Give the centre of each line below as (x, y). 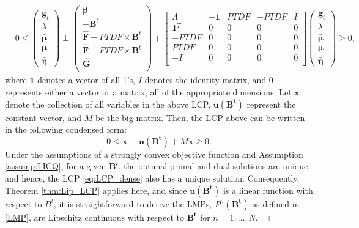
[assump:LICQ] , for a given (56, 166)
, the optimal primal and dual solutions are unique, (214, 166)
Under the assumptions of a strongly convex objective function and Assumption (154, 154)
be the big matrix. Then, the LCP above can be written (200, 117)
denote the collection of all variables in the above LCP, (108, 104)
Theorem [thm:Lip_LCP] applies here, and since (96, 190)
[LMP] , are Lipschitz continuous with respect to (94, 217)
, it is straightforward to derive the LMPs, (133, 203)
